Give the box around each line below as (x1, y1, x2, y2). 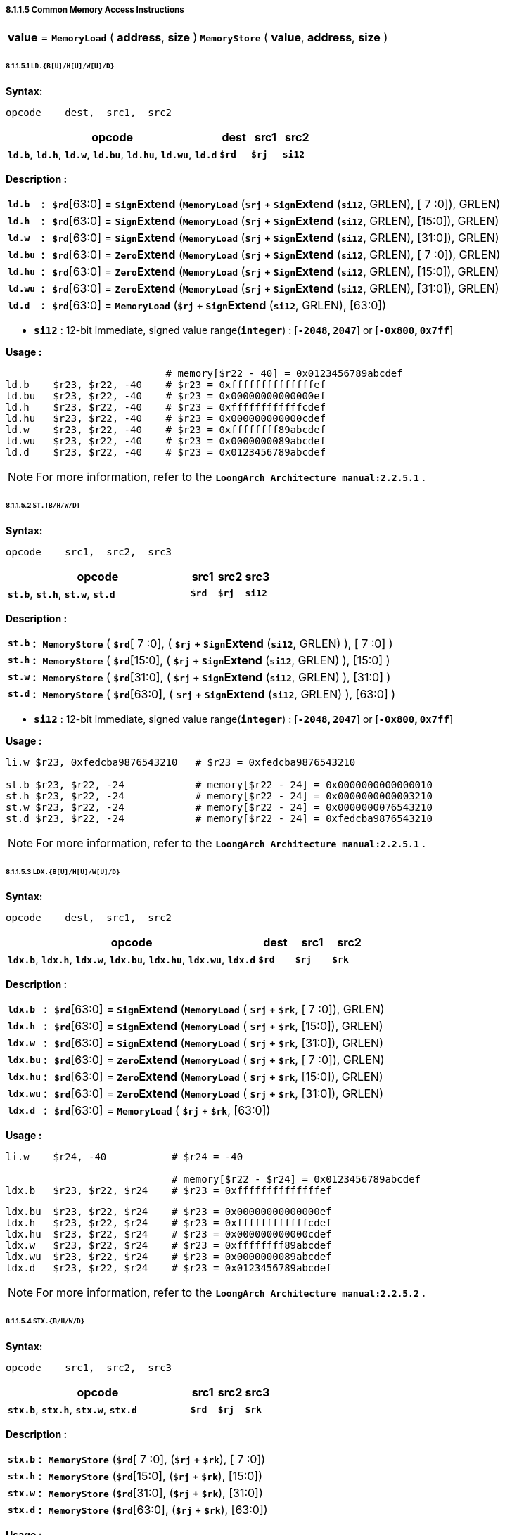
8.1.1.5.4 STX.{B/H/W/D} (6, 1317, 85, 1325)
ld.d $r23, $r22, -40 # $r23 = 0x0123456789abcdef (6, 447, 326, 458)
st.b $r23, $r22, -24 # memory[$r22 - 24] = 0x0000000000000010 (6, 778, 433, 790)
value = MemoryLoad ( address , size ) (8, 30, 198, 45)
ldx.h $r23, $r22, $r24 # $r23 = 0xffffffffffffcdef (6, 1217, 332, 1229)
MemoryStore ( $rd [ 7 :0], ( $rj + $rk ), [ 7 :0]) (48, 1452, 266, 1467)
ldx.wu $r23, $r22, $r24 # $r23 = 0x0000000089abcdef (6, 1251, 332, 1263)
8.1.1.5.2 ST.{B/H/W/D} (6, 501, 81, 509)
